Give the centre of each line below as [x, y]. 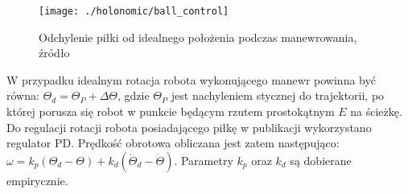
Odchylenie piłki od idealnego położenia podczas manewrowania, [198, 37]
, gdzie [134, 95]
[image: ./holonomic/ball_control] [134, 11]
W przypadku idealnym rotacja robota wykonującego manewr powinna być [192, 79]
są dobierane [321, 160]
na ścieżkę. [376, 111]
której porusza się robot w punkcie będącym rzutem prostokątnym [171, 111]
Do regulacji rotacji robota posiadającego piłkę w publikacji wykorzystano [189, 127]
